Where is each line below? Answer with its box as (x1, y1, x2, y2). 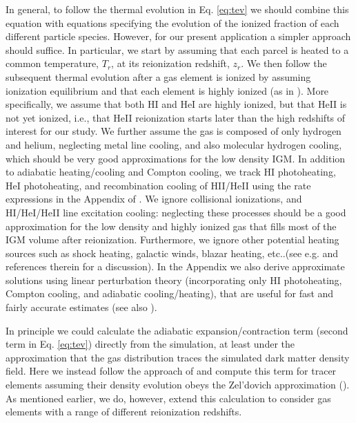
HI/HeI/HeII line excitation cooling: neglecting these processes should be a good (6, 205, 346, 219)
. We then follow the (241, 56, 327, 70)
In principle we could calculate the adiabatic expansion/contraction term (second (6, 323, 348, 337)
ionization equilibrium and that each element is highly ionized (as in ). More (6, 83, 329, 97)
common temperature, (6, 56, 99, 70)
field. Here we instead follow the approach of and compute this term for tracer (6, 364, 337, 378)
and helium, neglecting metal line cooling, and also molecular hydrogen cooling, (6, 137, 342, 151)
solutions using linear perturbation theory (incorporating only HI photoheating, (6, 272, 342, 287)
